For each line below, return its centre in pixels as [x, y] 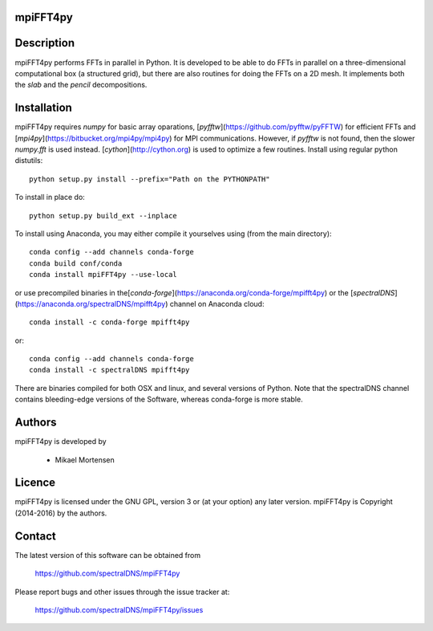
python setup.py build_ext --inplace [103, 216]
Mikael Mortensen [85, 460]
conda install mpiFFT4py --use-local [103, 275]
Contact [35, 536]
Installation [43, 108]
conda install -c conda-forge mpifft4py [109, 322]
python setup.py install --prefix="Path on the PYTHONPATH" [150, 179]
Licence [35, 483]
